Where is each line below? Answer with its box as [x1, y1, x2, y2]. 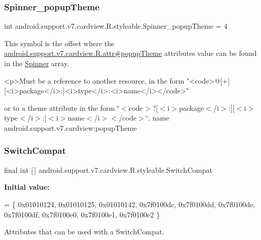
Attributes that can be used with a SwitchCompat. [4, 226, 165, 237]
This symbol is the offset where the [4, 37, 114, 48]
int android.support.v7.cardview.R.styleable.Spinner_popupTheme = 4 [4, 21, 228, 31]
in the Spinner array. [4, 58, 69, 68]
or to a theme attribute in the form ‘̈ [4, 102, 119, 113]
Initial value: [4, 182, 50, 192]
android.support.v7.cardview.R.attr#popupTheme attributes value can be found [4, 48, 257, 58]
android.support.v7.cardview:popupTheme [4, 122, 137, 133]
